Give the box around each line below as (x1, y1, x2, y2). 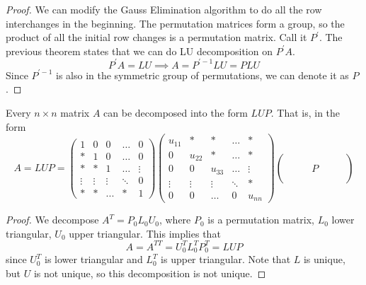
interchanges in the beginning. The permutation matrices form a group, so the (6, 16, 345, 30)
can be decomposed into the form (103, 105, 248, 120)
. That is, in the (270, 105, 341, 120)
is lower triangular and (45, 252, 143, 267)
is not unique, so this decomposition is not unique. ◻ (33, 266, 266, 281)
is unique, (303, 252, 345, 267)
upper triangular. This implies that (69, 226, 221, 240)
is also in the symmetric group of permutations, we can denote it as (56, 67, 349, 82)
